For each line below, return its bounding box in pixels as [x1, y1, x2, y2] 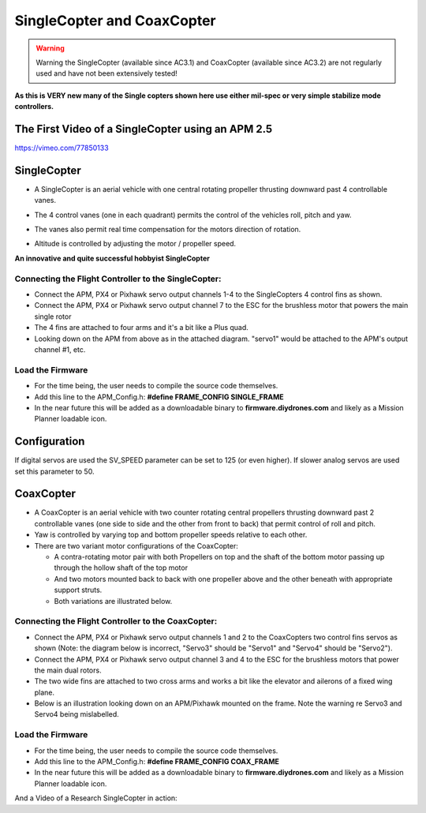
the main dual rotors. [34, 665, 102, 675]
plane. [34, 687, 55, 697]
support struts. [54, 585, 103, 595]
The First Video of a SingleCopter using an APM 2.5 [14, 122, 273, 136]
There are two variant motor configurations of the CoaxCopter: [34, 541, 238, 550]
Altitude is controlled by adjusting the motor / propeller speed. [34, 239, 237, 249]
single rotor [34, 312, 72, 321]
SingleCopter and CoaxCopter [14, 12, 216, 29]
